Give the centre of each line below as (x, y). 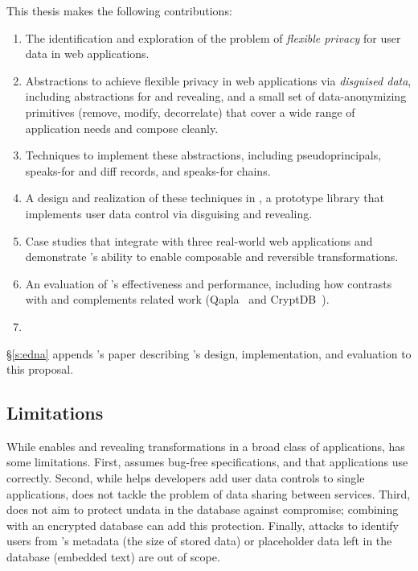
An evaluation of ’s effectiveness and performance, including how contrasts (209, 283)
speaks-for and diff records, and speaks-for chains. (148, 170)
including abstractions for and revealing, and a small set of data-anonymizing (216, 96)
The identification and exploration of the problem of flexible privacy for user (213, 37)
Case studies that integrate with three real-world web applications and (199, 240)
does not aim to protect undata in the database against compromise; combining (203, 509)
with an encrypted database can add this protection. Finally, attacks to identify (203, 525)
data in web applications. (87, 54)
